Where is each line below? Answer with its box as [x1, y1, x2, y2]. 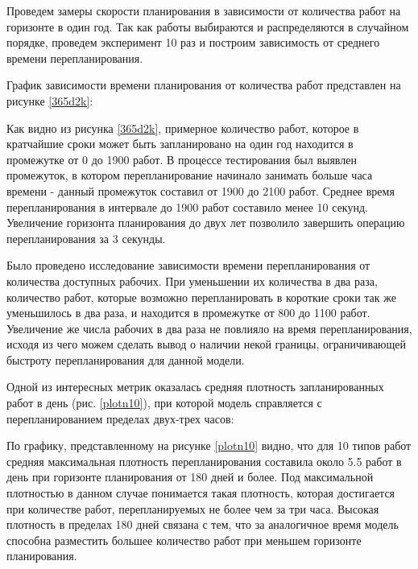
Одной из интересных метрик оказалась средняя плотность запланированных [6, 378, 384, 395]
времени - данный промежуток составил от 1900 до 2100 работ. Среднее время [6, 182, 395, 199]
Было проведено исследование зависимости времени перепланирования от [6, 257, 370, 274]
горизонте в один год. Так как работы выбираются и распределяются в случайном [6, 18, 409, 35]
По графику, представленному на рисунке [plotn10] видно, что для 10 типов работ [6, 437, 412, 454]
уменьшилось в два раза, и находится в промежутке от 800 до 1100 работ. [6, 304, 370, 321]
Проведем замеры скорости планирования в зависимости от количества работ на [6, 2, 401, 19]
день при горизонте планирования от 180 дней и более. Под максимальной [6, 468, 374, 485]
